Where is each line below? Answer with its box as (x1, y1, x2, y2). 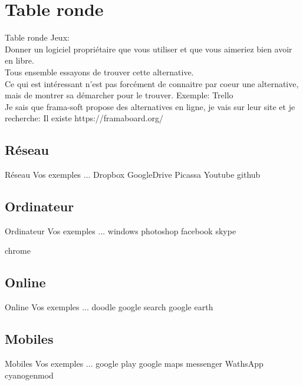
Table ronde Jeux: (5, 31, 70, 44)
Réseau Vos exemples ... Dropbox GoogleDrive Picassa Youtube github (5, 168, 261, 181)
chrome (5, 244, 31, 257)
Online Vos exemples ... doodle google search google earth (5, 301, 213, 313)
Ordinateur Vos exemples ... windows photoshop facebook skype (5, 224, 236, 237)
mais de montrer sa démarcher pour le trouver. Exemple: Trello (5, 89, 233, 101)
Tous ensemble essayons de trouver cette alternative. (5, 65, 194, 78)
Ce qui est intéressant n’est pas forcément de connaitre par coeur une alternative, (5, 77, 299, 89)
